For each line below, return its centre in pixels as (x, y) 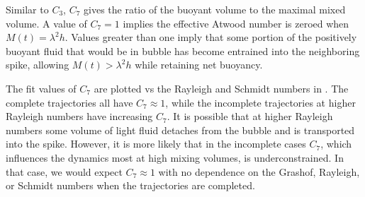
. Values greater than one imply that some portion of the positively (211, 37)
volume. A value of (46, 23)
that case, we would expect (64, 171)
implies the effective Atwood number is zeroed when (236, 23)
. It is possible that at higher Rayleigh (250, 116)
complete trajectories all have (69, 102)
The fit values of (41, 88)
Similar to (27, 9)
